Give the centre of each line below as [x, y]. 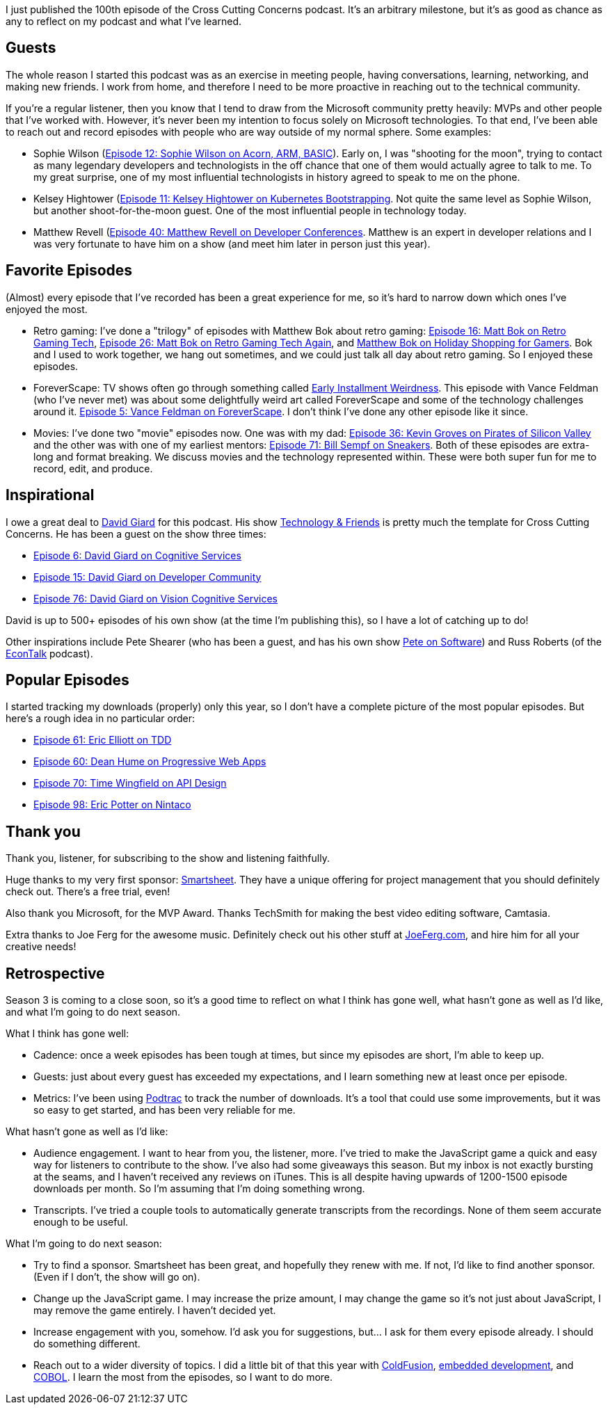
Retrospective [55, 973]
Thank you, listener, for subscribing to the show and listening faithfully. [168, 858]
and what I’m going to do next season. [93, 1012]
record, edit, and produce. [93, 468]
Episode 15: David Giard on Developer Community [147, 577]
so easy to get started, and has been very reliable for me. [165, 1110]
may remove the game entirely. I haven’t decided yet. [155, 1311]
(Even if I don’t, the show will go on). [117, 1277]
